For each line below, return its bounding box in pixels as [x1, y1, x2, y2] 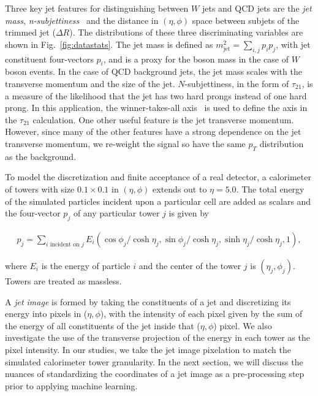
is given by [168, 207, 209, 219]
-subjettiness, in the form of [184, 77, 289, 89]
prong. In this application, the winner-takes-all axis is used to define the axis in [5, 101, 308, 114]
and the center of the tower [138, 259, 241, 272]
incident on [50, 241, 80, 248]
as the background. [5, 150, 77, 162]
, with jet [276, 37, 311, 50]
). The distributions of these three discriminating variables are [69, 26, 303, 39]
